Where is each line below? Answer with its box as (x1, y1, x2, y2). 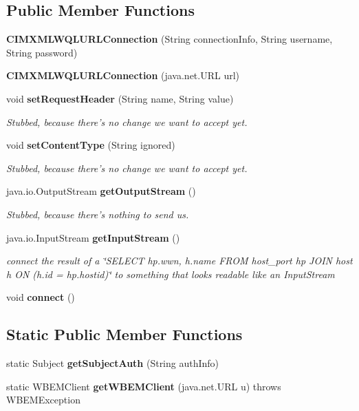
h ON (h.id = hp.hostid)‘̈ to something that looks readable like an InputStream (6, 266, 335, 281)
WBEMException (6, 392, 80, 407)
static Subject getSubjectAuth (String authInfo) (6, 356, 219, 370)
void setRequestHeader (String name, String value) (6, 91, 234, 105)
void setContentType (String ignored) (6, 138, 175, 152)
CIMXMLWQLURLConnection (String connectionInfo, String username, (6, 32, 333, 46)
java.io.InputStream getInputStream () (6, 230, 180, 244)
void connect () (6, 290, 75, 304)
